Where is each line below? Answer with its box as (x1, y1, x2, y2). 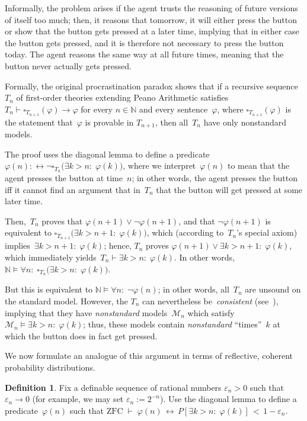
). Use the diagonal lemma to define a (160, 393, 297, 405)
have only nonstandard (203, 115, 287, 128)
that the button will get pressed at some (156, 183, 303, 195)
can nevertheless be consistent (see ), (142, 294, 279, 307)
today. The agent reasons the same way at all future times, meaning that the (5, 48, 284, 60)
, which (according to (146, 226, 224, 239)
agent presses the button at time (5, 172, 123, 184)
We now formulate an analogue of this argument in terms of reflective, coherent (5, 349, 293, 362)
